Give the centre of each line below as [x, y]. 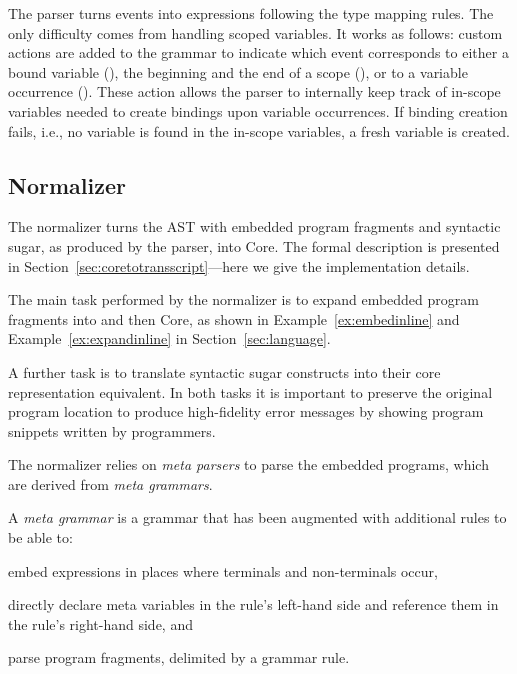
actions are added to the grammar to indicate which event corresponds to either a [258, 52]
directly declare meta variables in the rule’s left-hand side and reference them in [253, 604]
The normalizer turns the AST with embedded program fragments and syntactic [254, 226]
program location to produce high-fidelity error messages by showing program [246, 411]
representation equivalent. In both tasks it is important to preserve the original [250, 391]
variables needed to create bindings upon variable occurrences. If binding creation [258, 110]
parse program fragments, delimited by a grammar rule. [179, 657]
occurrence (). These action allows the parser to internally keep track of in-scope [254, 91]
